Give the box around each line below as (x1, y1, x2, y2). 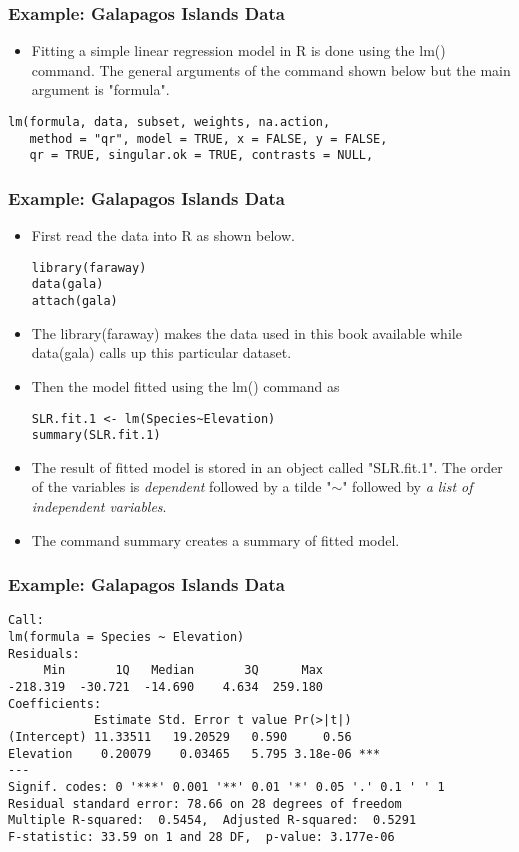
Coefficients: (8, 696, 102, 711)
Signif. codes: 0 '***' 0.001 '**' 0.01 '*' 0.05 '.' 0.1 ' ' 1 (8, 780, 445, 794)
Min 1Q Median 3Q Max (43, 663, 323, 678)
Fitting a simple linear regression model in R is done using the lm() (31, 40, 446, 61)
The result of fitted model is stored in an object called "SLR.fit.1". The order (31, 456, 503, 477)
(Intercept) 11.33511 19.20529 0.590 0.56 (8, 730, 352, 745)
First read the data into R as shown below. (31, 225, 295, 246)
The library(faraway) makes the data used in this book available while (31, 322, 462, 343)
